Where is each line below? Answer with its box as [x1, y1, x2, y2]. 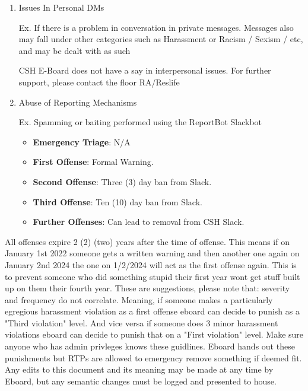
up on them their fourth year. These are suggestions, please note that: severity [5, 282, 290, 294]
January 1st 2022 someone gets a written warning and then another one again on [5, 247, 300, 259]
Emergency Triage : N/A [33, 135, 131, 148]
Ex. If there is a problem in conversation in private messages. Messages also [18, 21, 294, 33]
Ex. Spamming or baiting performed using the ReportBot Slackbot [18, 116, 262, 128]
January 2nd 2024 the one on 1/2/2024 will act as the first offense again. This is [5, 258, 297, 271]
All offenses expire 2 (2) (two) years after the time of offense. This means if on [5, 235, 290, 247]
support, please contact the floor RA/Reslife [18, 75, 180, 88]
